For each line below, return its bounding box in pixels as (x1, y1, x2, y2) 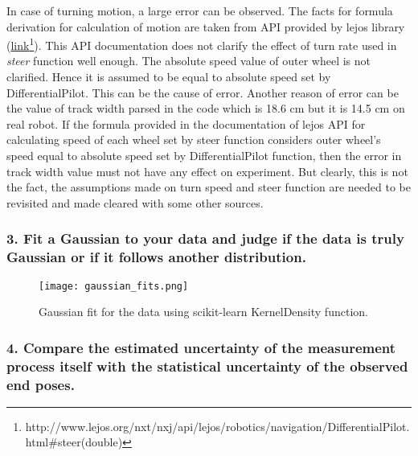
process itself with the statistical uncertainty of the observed (6, 355, 408, 376)
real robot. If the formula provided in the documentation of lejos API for (6, 115, 366, 132)
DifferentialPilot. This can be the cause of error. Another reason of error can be (6, 84, 399, 101)
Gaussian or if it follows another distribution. (6, 247, 306, 267)
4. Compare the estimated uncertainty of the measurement (6, 337, 396, 357)
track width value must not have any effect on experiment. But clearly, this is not (6, 162, 408, 179)
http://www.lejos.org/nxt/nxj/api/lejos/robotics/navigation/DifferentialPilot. (25, 417, 410, 434)
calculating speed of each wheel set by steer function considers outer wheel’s (6, 131, 381, 148)
